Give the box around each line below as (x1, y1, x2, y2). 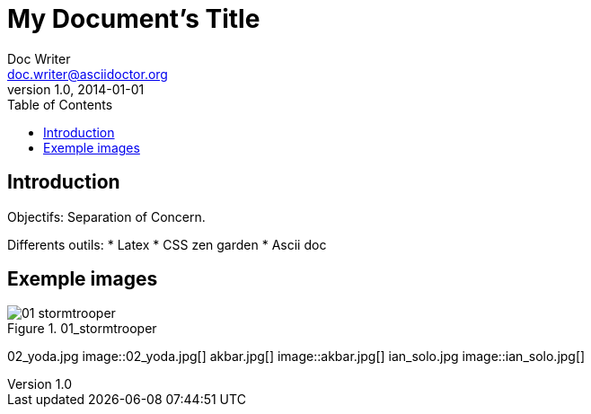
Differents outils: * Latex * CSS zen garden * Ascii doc (7, 236, 327, 252)
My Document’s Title (7, 4, 260, 34)
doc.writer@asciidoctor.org (7, 66, 168, 82)
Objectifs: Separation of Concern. (7, 208, 206, 225)
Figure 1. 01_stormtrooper (7, 321, 157, 337)
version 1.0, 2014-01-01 (7, 81, 145, 97)
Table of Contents (7, 96, 113, 112)
